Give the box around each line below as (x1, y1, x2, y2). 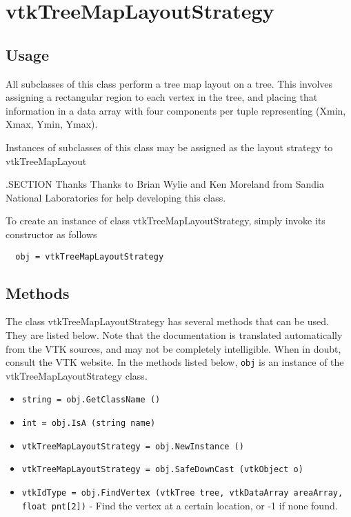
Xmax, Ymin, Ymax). (6, 117, 98, 131)
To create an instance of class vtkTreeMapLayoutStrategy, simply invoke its (6, 213, 325, 228)
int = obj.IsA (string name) (21, 418, 156, 429)
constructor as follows (6, 226, 97, 241)
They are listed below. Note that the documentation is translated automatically (6, 327, 343, 342)
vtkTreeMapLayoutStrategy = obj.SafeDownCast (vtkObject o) (21, 465, 303, 475)
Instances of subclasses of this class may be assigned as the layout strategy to (6, 139, 333, 154)
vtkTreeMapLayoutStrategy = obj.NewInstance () (21, 441, 244, 451)
